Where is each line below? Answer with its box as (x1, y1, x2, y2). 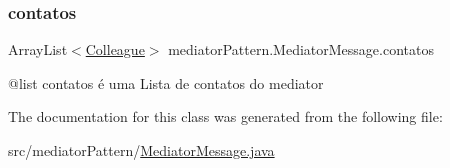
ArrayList (8, 39, 68, 60)
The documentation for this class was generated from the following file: (8, 106, 443, 127)
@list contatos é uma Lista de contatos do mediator (8, 72, 324, 93)
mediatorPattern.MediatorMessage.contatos (168, 39, 434, 60)
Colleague (85, 39, 145, 60)
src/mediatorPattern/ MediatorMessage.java (8, 140, 275, 160)
